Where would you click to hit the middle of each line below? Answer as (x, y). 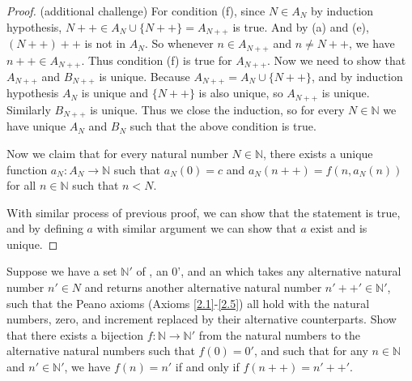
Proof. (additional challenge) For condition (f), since (136, 11)
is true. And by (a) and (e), (301, 26)
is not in (105, 43)
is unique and (115, 93)
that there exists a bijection (75, 334)
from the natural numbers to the (280, 334)
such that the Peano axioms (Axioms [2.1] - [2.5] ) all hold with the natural (188, 303)
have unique (36, 126)
